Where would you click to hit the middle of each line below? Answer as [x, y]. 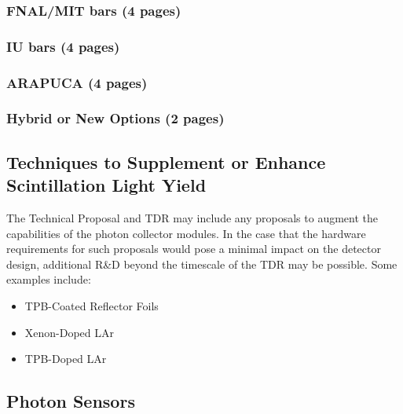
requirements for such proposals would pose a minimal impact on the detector [194, 249]
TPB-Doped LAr [66, 359]
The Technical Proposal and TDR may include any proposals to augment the [192, 217]
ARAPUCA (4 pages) [77, 82]
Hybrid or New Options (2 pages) [115, 118]
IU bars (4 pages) [63, 46]
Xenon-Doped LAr [70, 332]
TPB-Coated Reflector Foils [92, 305]
